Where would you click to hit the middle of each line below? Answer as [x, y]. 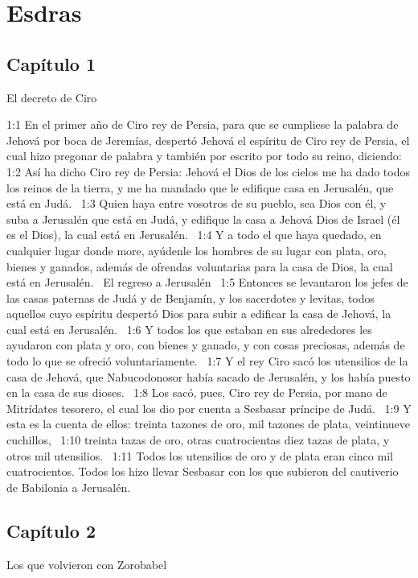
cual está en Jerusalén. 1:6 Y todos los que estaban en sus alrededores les [189, 329]
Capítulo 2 [51, 530]
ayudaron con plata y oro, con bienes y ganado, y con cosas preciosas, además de [206, 345]
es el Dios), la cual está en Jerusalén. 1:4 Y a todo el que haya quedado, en [194, 235]
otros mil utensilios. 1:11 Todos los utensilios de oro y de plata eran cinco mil [200, 455]
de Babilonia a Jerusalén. [69, 487]
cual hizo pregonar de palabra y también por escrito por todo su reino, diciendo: [204, 156]
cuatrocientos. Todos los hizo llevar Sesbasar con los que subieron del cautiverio [203, 471]
